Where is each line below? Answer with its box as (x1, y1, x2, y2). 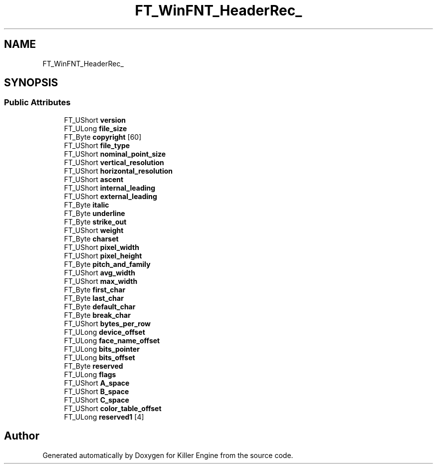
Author (4, 430, 39, 443)
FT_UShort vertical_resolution (64, 158, 164, 167)
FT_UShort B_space (64, 387, 129, 396)
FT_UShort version (64, 115, 126, 124)
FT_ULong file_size (64, 124, 127, 133)
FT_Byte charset (64, 234, 119, 243)
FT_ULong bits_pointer (64, 344, 140, 353)
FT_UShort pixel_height (64, 251, 142, 260)
